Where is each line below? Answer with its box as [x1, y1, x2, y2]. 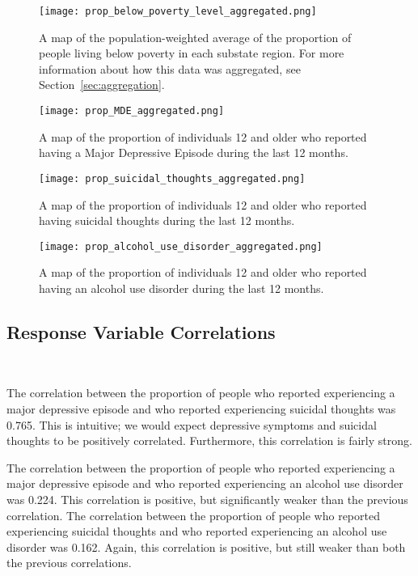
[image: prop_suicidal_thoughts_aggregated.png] [39, 172, 306, 184]
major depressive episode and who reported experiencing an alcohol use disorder [6, 475, 403, 492]
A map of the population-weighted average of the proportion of [39, 28, 352, 45]
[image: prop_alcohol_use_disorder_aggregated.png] [39, 240, 323, 252]
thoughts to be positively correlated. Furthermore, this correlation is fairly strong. [6, 432, 412, 449]
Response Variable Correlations [6, 319, 276, 344]
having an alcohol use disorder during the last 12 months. [39, 279, 324, 296]
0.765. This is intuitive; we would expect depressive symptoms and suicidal [6, 416, 377, 433]
